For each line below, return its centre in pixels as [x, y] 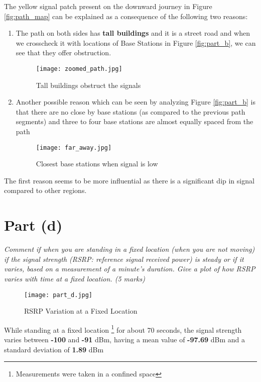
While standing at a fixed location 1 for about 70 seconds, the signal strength [123, 329]
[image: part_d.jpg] [58, 295]
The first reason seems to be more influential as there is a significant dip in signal [129, 180]
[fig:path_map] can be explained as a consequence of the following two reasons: [126, 16]
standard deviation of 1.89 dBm [54, 349]
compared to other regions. [45, 190]
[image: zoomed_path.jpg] [79, 69]
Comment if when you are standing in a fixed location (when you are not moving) [129, 249]
